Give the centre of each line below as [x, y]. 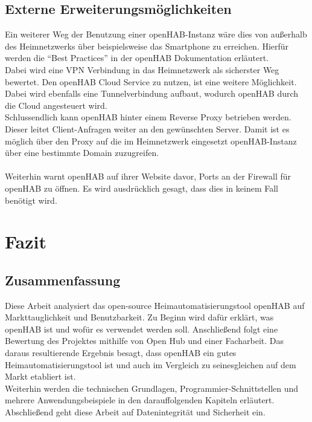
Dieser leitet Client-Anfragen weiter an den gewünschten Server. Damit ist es [147, 128]
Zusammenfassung [63, 280]
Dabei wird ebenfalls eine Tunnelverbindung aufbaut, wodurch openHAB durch [152, 93]
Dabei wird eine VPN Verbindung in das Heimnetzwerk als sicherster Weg [142, 69]
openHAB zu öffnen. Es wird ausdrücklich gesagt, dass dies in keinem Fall [142, 188]
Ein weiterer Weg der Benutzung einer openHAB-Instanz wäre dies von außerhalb [156, 34]
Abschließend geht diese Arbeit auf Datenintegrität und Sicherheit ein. [135, 412]
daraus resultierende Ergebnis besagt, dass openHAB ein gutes [121, 353]
